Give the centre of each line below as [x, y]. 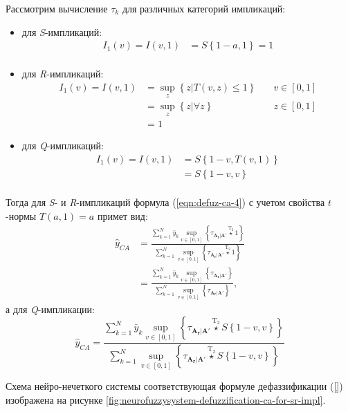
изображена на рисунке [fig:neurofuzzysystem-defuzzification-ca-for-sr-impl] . [166, 400]
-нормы [21, 215]
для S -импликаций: [62, 31]
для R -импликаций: [63, 74]
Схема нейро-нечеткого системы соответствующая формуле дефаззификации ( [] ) [174, 386]
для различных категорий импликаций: [204, 8]
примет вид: [122, 215]
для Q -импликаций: [63, 146]
